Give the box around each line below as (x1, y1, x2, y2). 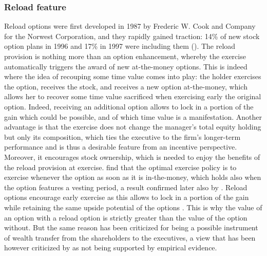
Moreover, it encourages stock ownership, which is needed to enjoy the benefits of (4, 151, 260, 162)
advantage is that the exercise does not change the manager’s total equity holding (4, 121, 261, 132)
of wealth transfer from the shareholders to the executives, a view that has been (4, 232, 256, 243)
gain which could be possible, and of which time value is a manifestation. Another (4, 111, 262, 122)
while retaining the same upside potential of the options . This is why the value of (4, 202, 262, 212)
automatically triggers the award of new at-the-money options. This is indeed (4, 61, 247, 71)
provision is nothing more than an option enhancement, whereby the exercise (4, 51, 246, 61)
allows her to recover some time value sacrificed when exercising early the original (4, 91, 261, 102)
